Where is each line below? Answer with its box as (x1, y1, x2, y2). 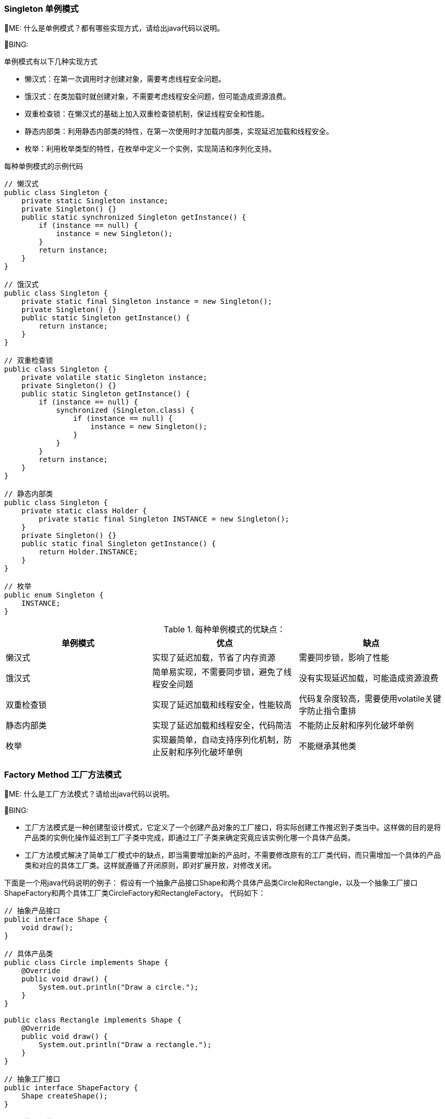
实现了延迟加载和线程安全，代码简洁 (152, 720, 292, 731)
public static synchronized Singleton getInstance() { (21, 213, 247, 222)
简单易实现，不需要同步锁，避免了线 (152, 667, 292, 678)
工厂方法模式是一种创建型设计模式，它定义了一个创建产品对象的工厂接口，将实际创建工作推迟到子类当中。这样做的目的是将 (25, 823, 441, 832)
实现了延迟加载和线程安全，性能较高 (152, 700, 292, 710)
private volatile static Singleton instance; (21, 373, 208, 382)
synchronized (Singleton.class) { (56, 406, 194, 415)
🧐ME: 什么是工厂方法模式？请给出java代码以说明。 (4, 789, 174, 799)
